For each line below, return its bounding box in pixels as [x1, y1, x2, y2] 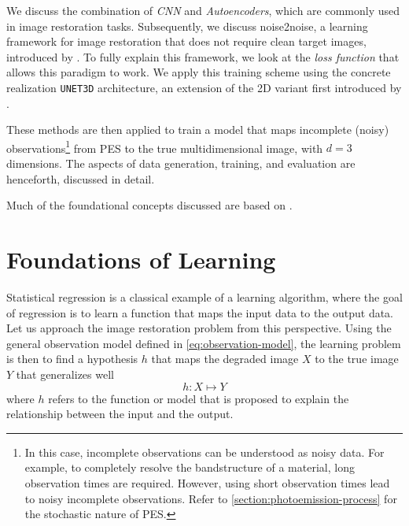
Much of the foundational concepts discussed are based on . [6, 197, 293, 213]
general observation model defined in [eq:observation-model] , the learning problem [6, 335, 401, 351]
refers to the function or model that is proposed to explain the [48, 390, 349, 406]
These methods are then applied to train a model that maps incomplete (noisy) [6, 121, 389, 138]
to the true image [315, 350, 399, 367]
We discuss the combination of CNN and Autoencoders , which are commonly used [6, 2, 400, 18]
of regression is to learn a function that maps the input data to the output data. [6, 304, 394, 320]
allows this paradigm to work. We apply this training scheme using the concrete [6, 64, 391, 80]
